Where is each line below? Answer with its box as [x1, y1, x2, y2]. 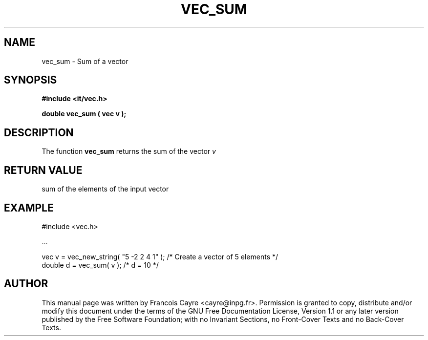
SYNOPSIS [4, 74, 57, 86]
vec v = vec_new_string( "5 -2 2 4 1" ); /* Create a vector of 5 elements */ [42, 252, 278, 261]
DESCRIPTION [4, 126, 74, 139]
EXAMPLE [4, 201, 54, 214]
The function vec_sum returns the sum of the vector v [42, 147, 216, 156]
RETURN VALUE [4, 164, 83, 176]
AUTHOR [4, 277, 48, 290]
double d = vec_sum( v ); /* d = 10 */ [42, 260, 159, 269]
